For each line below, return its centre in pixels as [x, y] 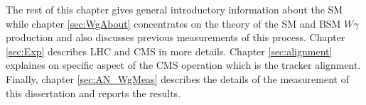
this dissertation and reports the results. [93, 93]
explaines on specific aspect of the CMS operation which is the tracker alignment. [183, 65]
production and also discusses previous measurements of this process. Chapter [176, 37]
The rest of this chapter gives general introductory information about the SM [174, 9]
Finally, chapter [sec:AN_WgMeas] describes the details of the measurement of [177, 78]
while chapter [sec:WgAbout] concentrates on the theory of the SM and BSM [173, 23]
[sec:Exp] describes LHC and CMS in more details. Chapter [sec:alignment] [169, 51]
